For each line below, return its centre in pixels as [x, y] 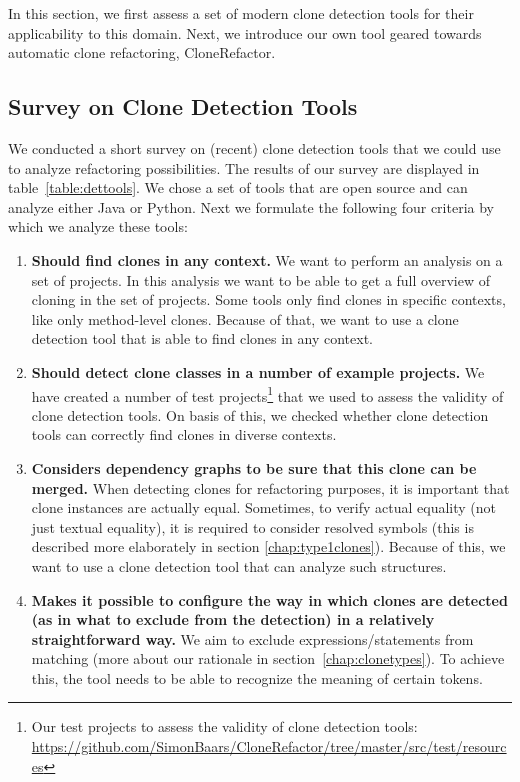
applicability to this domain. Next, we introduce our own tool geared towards [245, 32]
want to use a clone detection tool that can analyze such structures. [239, 565]
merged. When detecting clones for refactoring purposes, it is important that [270, 487]
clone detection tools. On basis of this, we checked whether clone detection [260, 414]
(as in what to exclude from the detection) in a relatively [233, 619]
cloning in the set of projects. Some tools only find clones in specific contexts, [268, 299]
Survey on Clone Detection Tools [183, 106]
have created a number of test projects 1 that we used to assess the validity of [267, 394]
